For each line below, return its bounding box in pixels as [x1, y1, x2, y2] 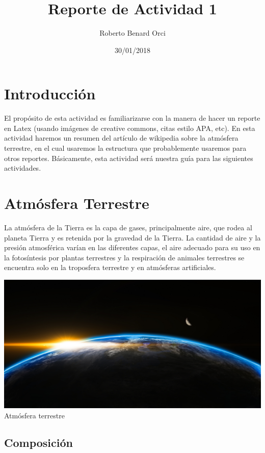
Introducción [4, 83, 96, 104]
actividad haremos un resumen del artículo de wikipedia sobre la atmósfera [4, 132, 238, 143]
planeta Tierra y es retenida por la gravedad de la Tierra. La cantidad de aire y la [4, 232, 261, 243]
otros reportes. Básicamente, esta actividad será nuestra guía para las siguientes [4, 152, 253, 163]
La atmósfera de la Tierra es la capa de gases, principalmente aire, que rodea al [4, 222, 252, 232]
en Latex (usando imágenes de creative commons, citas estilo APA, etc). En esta [4, 122, 255, 133]
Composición [4, 435, 73, 450]
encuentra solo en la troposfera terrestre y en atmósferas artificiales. [4, 262, 216, 273]
